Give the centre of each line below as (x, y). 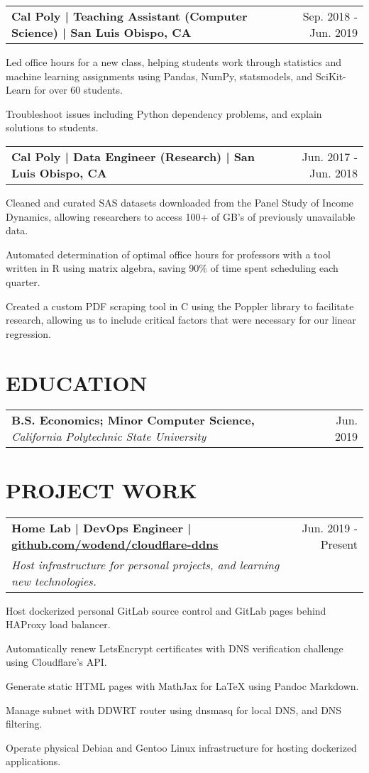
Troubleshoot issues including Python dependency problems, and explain (164, 113)
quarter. (23, 281)
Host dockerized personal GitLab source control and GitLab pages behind (166, 610)
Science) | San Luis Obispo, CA (101, 32)
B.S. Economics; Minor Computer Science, (133, 420)
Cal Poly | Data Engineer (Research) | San (133, 156)
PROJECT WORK (101, 489)
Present (339, 544)
